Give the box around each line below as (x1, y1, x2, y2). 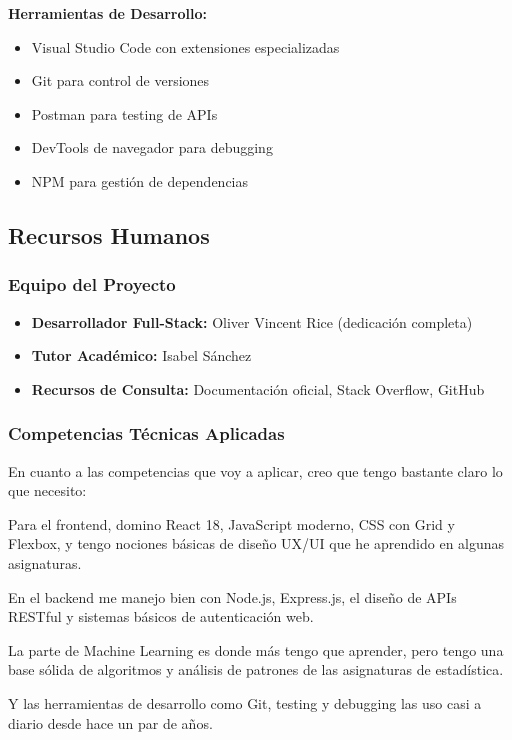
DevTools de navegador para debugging (31, 137, 273, 158)
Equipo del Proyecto (8, 272, 176, 297)
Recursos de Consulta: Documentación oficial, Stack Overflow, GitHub (31, 378, 485, 399)
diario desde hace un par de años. (8, 712, 213, 733)
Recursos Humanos (8, 219, 210, 250)
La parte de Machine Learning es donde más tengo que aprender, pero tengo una (8, 639, 504, 660)
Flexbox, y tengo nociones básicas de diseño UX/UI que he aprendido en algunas (8, 533, 505, 554)
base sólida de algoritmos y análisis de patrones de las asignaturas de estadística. (8, 659, 504, 680)
